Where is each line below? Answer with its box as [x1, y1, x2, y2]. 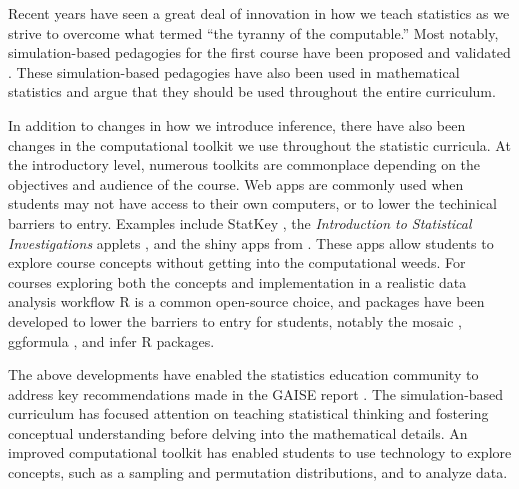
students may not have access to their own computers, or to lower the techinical [8, 193, 497, 214]
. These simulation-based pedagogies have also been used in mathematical [8, 61, 460, 82]
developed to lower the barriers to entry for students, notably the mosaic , [8, 310, 462, 331]
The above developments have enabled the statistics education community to [8, 364, 479, 385]
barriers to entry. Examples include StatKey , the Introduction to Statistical [8, 212, 472, 233]
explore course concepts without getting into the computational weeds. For [8, 252, 466, 273]
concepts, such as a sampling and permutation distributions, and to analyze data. [8, 462, 508, 483]
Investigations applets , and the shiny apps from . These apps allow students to [8, 232, 494, 253]
